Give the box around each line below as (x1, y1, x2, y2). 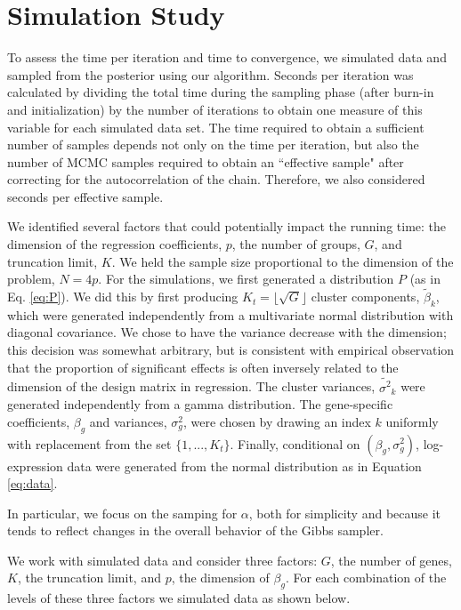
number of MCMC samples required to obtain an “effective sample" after (7, 152, 404, 171)
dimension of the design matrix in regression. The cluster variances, (7, 377, 376, 396)
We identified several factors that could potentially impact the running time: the (7, 217, 447, 236)
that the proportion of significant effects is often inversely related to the (7, 357, 399, 376)
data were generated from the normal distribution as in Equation (67, 456, 422, 475)
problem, (7, 269, 55, 288)
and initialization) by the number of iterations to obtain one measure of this (7, 100, 423, 118)
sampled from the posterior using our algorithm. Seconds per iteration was (7, 65, 414, 84)
